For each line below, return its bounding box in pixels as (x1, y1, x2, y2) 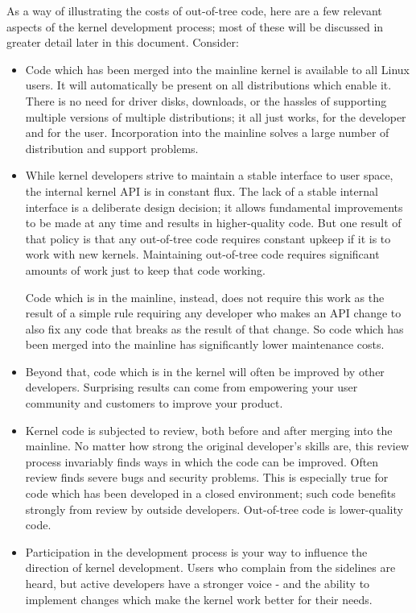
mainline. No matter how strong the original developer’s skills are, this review (25, 437, 410, 454)
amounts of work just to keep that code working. (25, 261, 266, 278)
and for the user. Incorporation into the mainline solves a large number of (25, 124, 389, 141)
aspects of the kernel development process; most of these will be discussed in (6, 18, 384, 35)
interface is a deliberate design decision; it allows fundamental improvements (25, 198, 403, 215)
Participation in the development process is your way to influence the (25, 543, 368, 560)
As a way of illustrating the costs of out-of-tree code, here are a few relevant (6, 2, 382, 19)
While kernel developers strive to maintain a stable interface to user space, (25, 167, 393, 184)
